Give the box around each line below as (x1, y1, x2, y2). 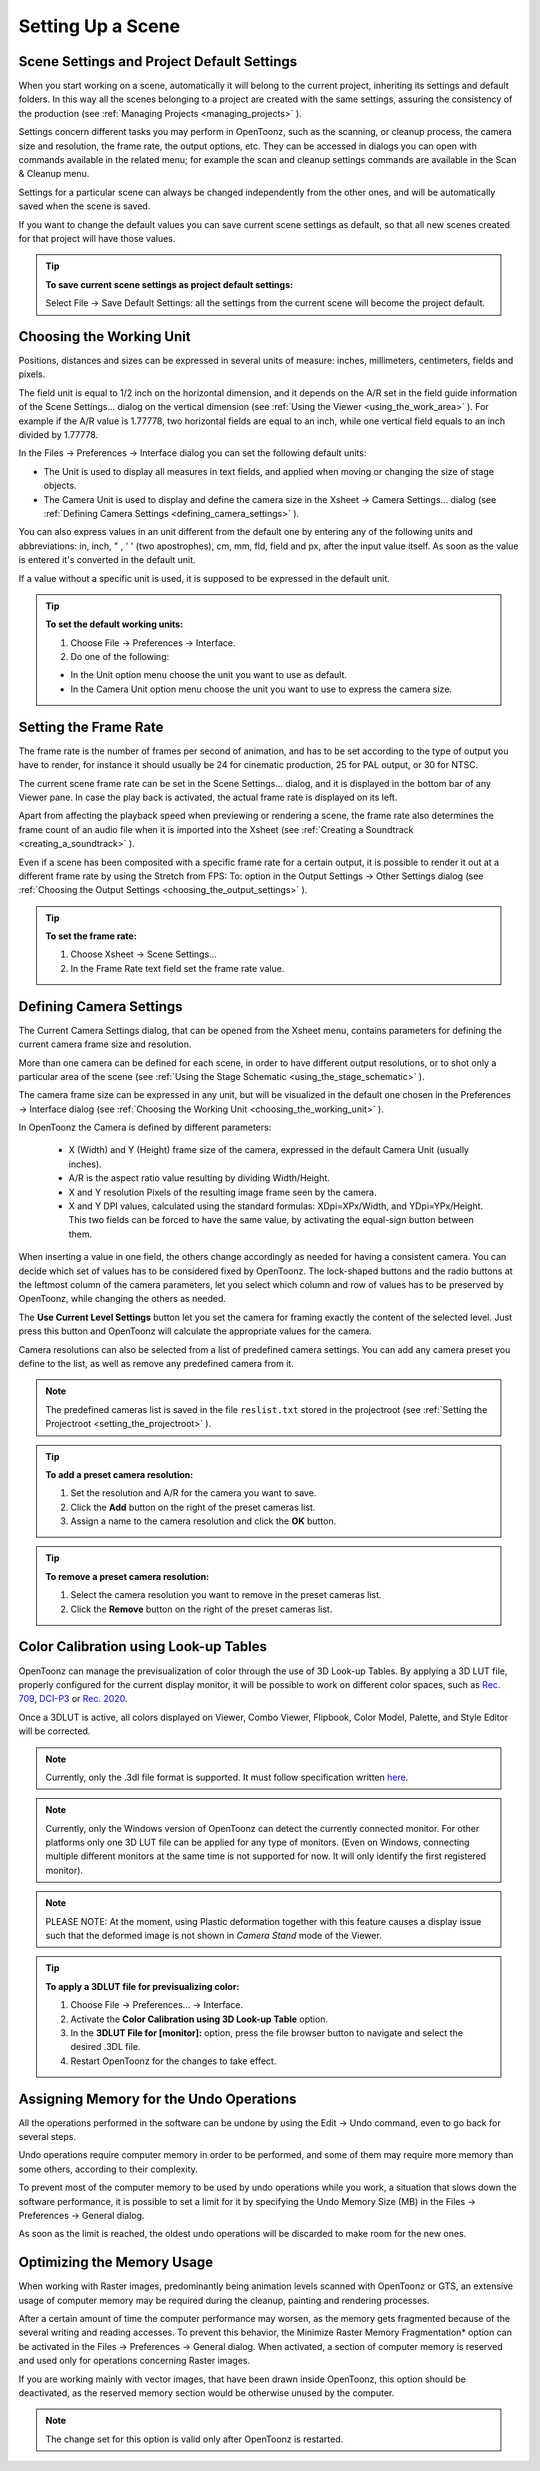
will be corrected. (18, 1725, 91, 1737)
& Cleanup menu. (18, 168, 90, 180)
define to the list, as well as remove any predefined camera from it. (18, 1357, 294, 1369)
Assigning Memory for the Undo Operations (18, 2090, 297, 2107)
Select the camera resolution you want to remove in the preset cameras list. (70, 1589, 382, 1601)
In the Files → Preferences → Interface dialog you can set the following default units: (18, 447, 367, 459)
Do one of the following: (70, 651, 170, 663)
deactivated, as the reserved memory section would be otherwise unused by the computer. (18, 2387, 395, 2399)
